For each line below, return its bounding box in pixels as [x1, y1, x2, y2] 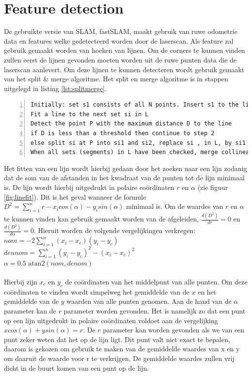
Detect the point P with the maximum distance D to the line [31, 120, 232, 127]
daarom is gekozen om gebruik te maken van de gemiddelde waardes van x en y [4, 344, 240, 354]
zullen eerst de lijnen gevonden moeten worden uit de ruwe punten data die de [4, 54, 237, 64]
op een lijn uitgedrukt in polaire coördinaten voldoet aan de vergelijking [4, 315, 218, 325]
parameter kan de [4, 305, 56, 315]
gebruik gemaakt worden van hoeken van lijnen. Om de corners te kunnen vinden [4, 45, 245, 55]
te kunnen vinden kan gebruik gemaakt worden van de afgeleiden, [4, 214, 199, 224]
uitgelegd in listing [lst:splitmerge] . [4, 83, 107, 93]
